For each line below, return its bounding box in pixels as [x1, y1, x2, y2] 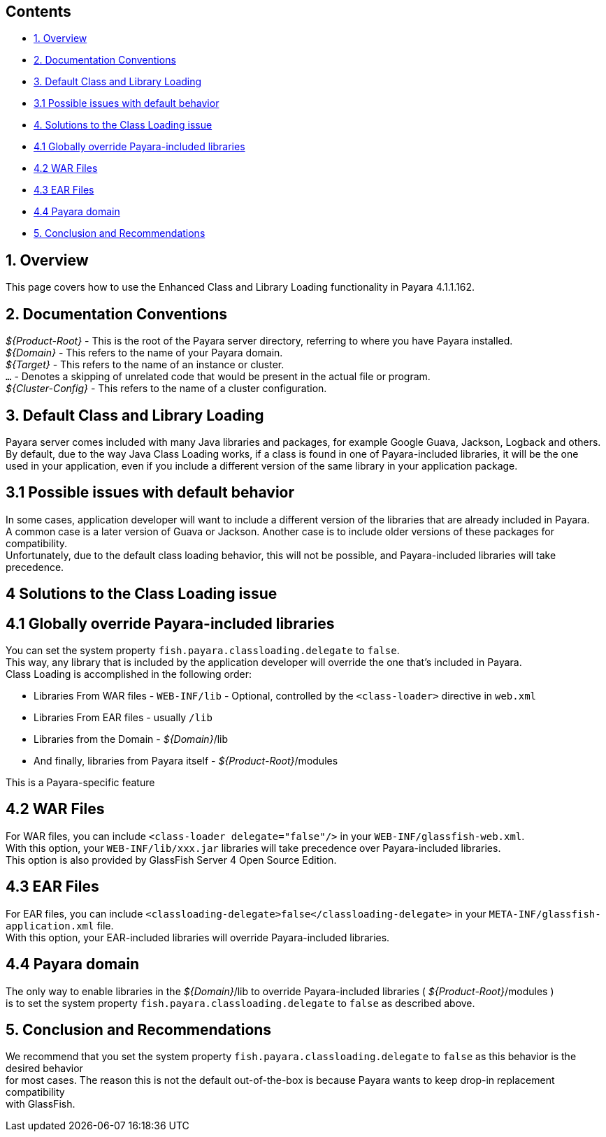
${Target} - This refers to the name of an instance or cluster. [6, 359, 284, 371]
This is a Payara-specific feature [6, 776, 155, 789]
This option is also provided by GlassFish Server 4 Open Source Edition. [6, 853, 337, 866]
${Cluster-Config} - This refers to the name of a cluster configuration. [6, 382, 327, 395]
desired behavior [6, 1062, 83, 1075]
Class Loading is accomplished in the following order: [6, 668, 252, 681]
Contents [6, 3, 71, 20]
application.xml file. [6, 919, 114, 932]
